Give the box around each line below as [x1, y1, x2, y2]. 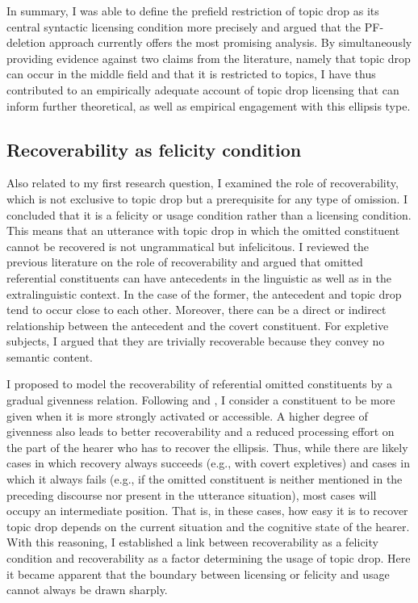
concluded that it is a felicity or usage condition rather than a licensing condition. [6, 206, 412, 223]
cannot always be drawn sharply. [6, 581, 168, 598]
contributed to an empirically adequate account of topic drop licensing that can [6, 81, 399, 98]
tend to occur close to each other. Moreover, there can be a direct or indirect [6, 301, 387, 318]
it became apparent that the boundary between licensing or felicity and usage [6, 565, 390, 582]
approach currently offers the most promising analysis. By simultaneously [48, 34, 412, 51]
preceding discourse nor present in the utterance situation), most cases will [6, 486, 377, 503]
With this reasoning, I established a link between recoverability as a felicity [6, 534, 378, 551]
